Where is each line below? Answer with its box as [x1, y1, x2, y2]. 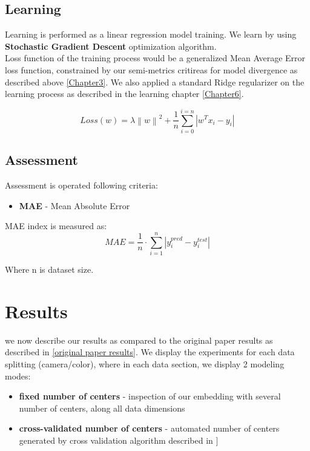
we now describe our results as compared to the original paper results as [5, 333, 273, 346]
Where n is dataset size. [5, 263, 94, 275]
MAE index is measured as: [5, 219, 107, 232]
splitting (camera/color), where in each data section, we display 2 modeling [5, 357, 285, 370]
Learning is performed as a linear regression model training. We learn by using [5, 28, 297, 41]
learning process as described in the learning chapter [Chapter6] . [5, 87, 244, 100]
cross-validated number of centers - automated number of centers [19, 422, 280, 435]
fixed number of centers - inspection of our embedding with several [19, 390, 281, 403]
